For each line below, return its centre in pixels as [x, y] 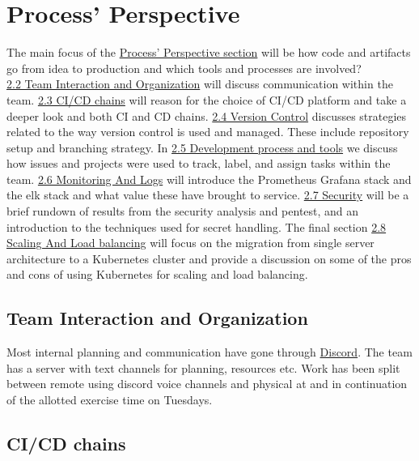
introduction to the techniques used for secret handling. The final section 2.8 [197, 226]
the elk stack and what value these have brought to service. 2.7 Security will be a [208, 195]
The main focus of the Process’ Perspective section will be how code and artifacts [209, 52]
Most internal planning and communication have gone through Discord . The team [209, 352]
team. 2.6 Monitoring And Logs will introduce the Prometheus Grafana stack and [209, 179]
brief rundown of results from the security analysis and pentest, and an [183, 211]
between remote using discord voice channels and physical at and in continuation [207, 384]
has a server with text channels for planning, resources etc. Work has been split [203, 367]
